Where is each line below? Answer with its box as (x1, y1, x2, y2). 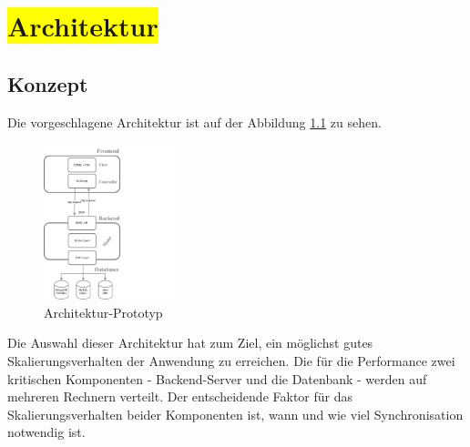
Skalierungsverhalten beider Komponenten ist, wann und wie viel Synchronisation (7, 404, 464, 423)
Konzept (7, 69, 88, 97)
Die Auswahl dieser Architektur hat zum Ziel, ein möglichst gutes (7, 333, 373, 352)
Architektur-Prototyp (44, 302, 163, 321)
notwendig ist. (7, 422, 86, 442)
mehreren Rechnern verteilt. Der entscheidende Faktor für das (7, 387, 353, 406)
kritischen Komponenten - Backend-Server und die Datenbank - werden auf (7, 369, 427, 388)
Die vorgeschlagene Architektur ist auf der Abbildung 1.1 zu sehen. (7, 112, 382, 131)
